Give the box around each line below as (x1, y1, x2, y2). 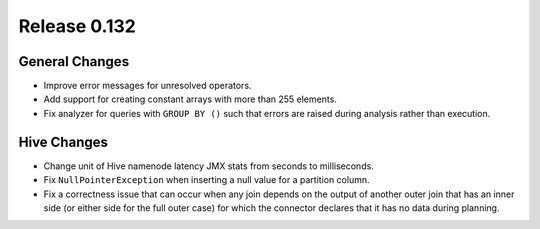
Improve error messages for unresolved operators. (43, 80, 252, 92)
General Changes (18, 53, 130, 70)
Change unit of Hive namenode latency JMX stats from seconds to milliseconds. (43, 160, 374, 172)
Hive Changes (18, 133, 109, 150)
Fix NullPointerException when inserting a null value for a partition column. (43, 174, 370, 186)
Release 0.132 (18, 15, 137, 37)
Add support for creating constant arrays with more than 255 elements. (43, 93, 337, 105)
